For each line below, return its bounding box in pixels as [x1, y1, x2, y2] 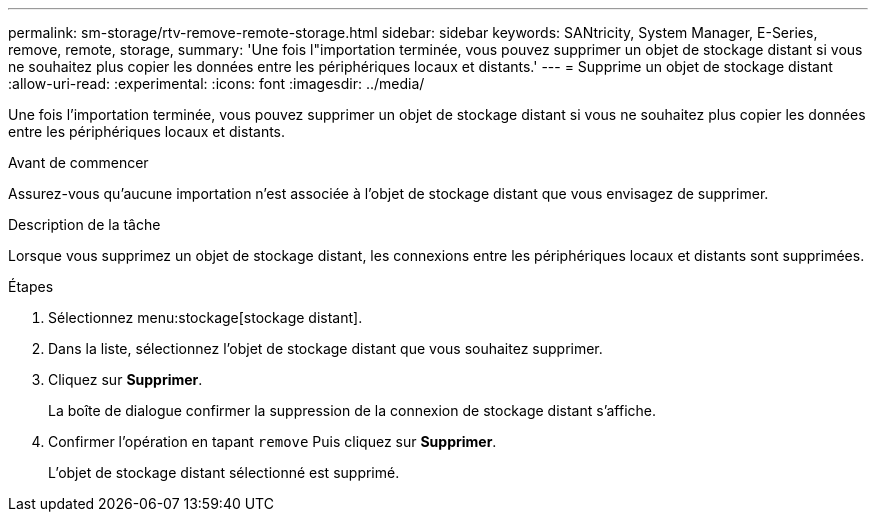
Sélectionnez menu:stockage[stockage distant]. [48, 309, 363, 326]
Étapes [8, 278, 54, 295]
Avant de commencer [8, 154, 149, 171]
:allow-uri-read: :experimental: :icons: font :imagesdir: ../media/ [8, 75, 425, 92]
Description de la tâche [8, 216, 161, 233]
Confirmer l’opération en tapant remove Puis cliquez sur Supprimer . [48, 433, 497, 450]
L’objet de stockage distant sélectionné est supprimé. [48, 464, 400, 481]
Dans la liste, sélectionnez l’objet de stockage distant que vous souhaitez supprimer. [48, 340, 603, 357]
